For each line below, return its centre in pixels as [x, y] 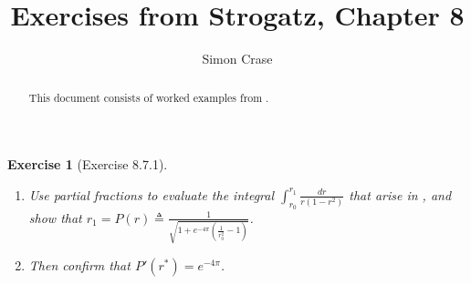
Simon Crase [237, 59]
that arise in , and [400, 194]
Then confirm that [79, 264]
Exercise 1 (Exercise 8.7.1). [88, 164]
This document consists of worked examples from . [149, 97]
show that [55, 217]
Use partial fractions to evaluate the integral [152, 194]
